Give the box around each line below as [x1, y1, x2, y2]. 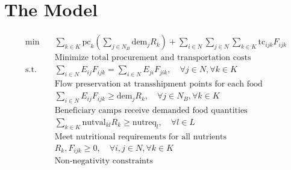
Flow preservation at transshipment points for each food [54, 80, 263, 89]
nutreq [132, 118, 157, 127]
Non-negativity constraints [54, 157, 153, 166]
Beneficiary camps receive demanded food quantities [54, 106, 248, 115]
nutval [82, 118, 106, 127]
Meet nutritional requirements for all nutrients [54, 132, 227, 141]
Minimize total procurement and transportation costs [54, 53, 251, 62]
